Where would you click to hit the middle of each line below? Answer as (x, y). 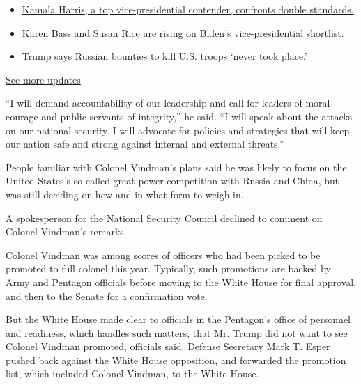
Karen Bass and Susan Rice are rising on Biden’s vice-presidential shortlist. (183, 32)
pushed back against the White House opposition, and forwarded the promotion (176, 360)
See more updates (43, 79)
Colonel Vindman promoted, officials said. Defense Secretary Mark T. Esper (168, 346)
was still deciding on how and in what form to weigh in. (125, 194)
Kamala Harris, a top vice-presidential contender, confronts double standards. (188, 9)
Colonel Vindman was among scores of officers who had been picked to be (163, 254)
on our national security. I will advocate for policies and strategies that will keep (178, 130)
